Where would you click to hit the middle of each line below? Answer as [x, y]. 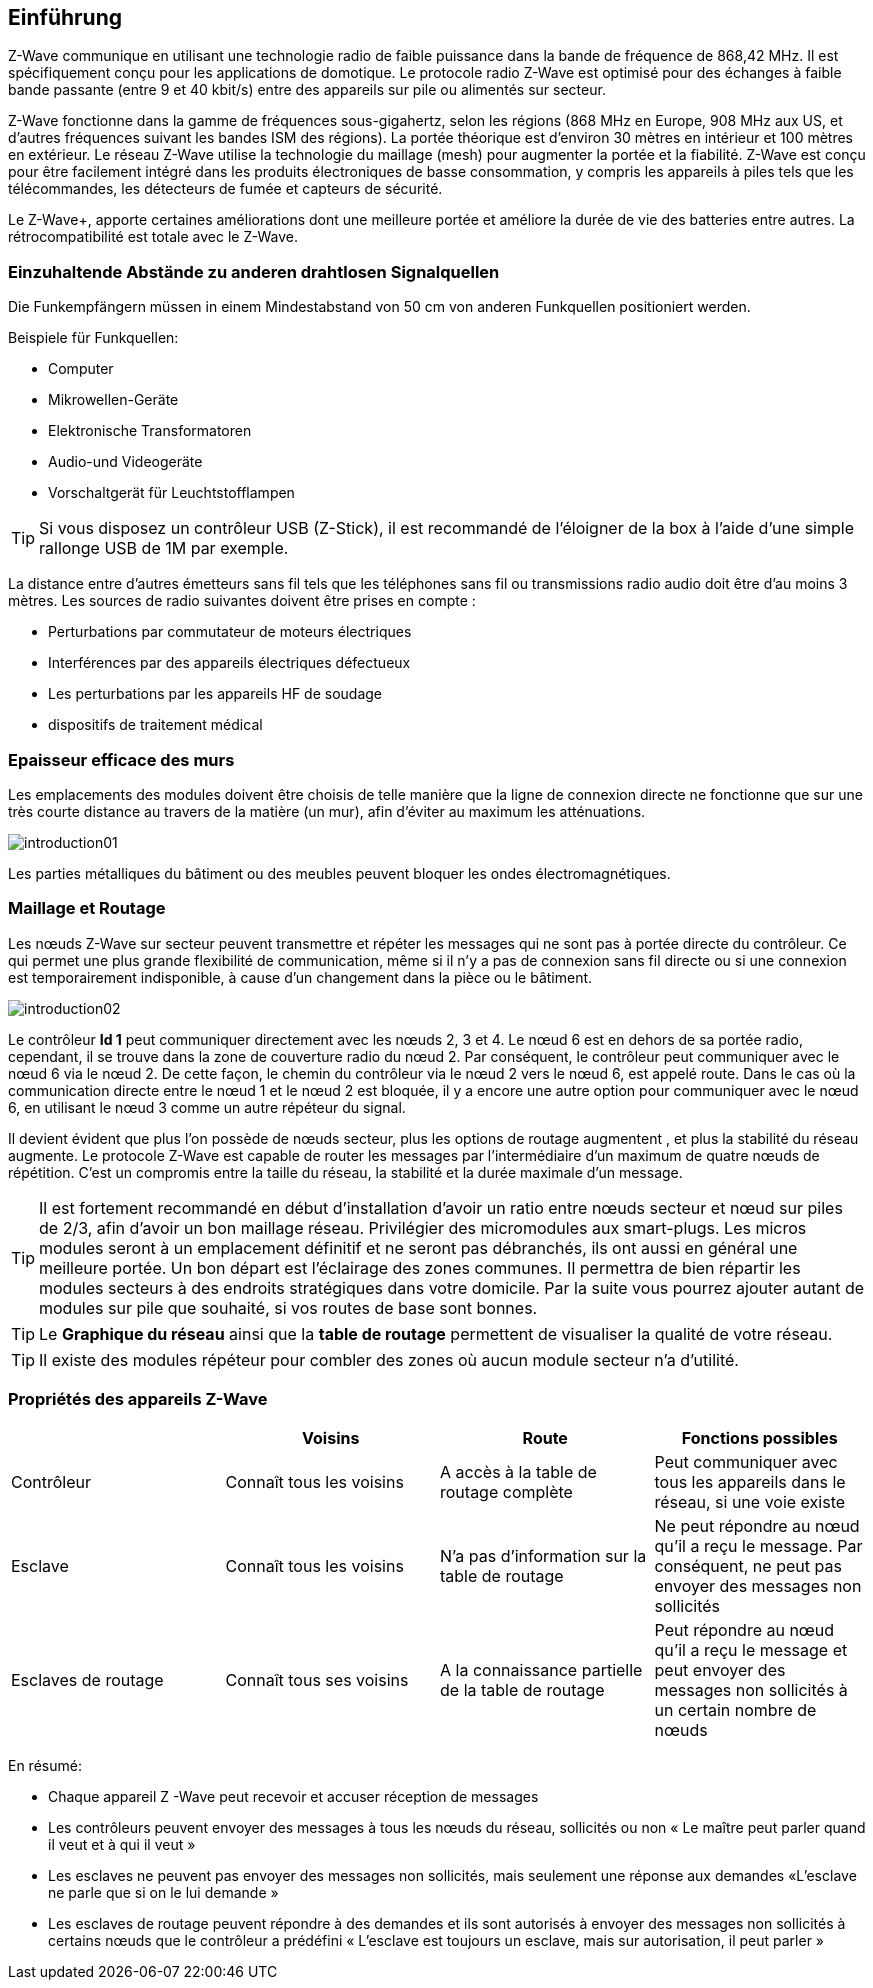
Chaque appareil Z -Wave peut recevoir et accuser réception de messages [293, 1797]
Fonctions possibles [759, 1438]
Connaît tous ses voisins [317, 1680]
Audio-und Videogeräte [125, 462]
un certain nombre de [735, 1710]
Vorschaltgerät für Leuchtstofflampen [171, 493]
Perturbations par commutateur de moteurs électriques [230, 632]
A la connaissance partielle [541, 1670]
